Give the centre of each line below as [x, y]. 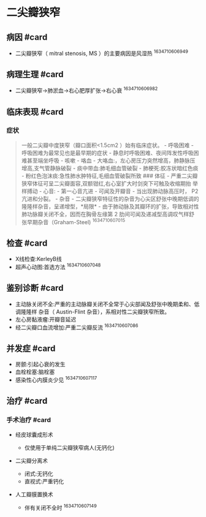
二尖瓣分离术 [31, 461]
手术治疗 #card [29, 420]
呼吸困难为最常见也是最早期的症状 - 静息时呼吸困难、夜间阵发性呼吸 [108, 153]
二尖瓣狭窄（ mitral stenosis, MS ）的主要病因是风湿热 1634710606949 [101, 53]
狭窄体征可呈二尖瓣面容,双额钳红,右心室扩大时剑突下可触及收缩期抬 [106, 183]
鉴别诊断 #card [35, 288]
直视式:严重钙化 [44, 481]
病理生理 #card [35, 74]
